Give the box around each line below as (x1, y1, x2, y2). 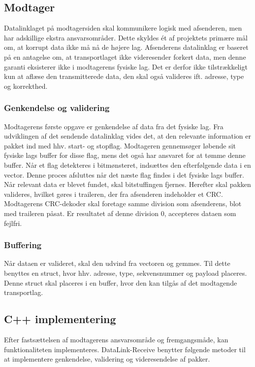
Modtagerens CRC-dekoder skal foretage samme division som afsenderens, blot (4, 198, 242, 209)
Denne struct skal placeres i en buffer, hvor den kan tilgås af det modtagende (4, 277, 237, 288)
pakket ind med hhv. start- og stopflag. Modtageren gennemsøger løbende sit (4, 140, 236, 150)
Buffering (4, 239, 42, 251)
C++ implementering (4, 311, 116, 327)
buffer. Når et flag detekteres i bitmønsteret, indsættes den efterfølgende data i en (4, 159, 251, 170)
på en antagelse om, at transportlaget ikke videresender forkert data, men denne (4, 51, 246, 62)
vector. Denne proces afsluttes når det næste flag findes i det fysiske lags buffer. (4, 169, 244, 180)
